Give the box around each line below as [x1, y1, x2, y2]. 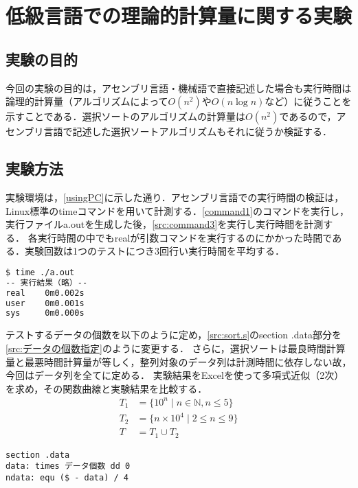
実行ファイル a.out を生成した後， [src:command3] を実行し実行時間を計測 [5, 217, 324, 231]
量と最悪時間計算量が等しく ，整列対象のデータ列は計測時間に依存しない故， [5, 354, 352, 369]
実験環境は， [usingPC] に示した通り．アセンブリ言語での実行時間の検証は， [5, 189, 344, 204]
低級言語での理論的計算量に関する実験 [5, 1, 353, 30]
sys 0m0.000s [5, 308, 85, 318]
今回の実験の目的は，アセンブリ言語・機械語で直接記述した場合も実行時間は [5, 80, 352, 95]
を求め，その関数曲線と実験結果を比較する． [5, 381, 208, 395]
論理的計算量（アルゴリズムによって [5, 94, 168, 108]
